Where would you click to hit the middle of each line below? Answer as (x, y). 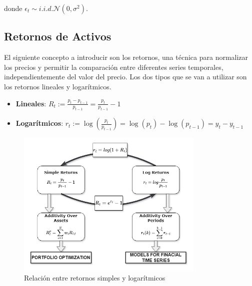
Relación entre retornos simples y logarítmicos (95, 278)
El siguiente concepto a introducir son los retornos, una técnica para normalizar (126, 57)
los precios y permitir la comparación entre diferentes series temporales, (114, 67)
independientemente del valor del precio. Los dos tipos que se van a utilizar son (125, 77)
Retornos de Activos (58, 36)
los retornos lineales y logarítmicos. (58, 86)
